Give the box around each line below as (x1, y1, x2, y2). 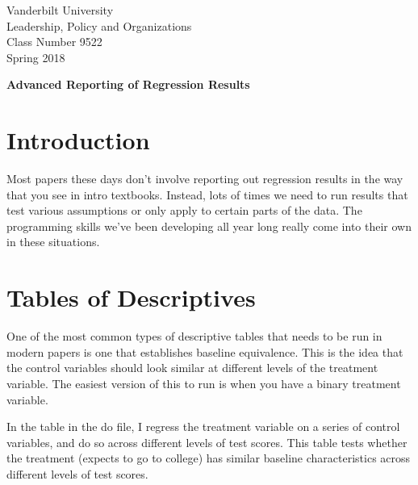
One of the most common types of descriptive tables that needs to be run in (6, 328, 382, 345)
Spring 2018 (6, 48, 65, 65)
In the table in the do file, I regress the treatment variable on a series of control (6, 418, 400, 435)
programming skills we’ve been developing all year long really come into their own (6, 217, 412, 234)
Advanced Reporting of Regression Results (6, 76, 250, 93)
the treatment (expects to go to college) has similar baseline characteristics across (6, 449, 411, 466)
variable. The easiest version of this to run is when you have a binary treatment (6, 374, 401, 391)
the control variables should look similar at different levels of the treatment (6, 359, 378, 376)
